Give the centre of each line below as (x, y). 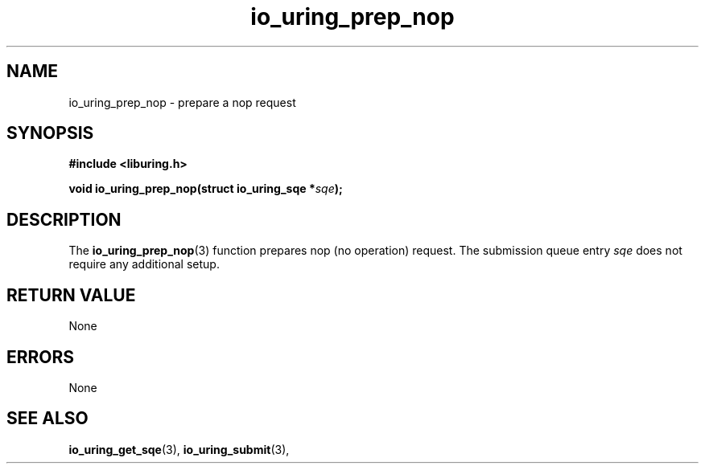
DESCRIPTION (64, 219)
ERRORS (41, 357)
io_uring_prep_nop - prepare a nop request (182, 102)
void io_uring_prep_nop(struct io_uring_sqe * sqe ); (206, 189)
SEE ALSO (47, 419)
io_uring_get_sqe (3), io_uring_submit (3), (179, 449)
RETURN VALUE (71, 295)
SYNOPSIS (50, 133)
